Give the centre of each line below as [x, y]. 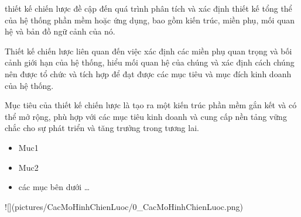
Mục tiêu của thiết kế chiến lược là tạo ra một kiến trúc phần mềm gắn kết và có [151, 105]
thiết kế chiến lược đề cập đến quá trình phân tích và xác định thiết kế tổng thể [148, 8]
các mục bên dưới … [54, 187]
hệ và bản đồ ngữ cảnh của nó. [60, 31]
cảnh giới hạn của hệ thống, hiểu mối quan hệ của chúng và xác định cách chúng [150, 62]
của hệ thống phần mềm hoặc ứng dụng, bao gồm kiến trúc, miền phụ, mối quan [150, 20]
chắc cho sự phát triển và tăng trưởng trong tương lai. [102, 128]
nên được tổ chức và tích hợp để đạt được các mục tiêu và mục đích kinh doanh [148, 73]
